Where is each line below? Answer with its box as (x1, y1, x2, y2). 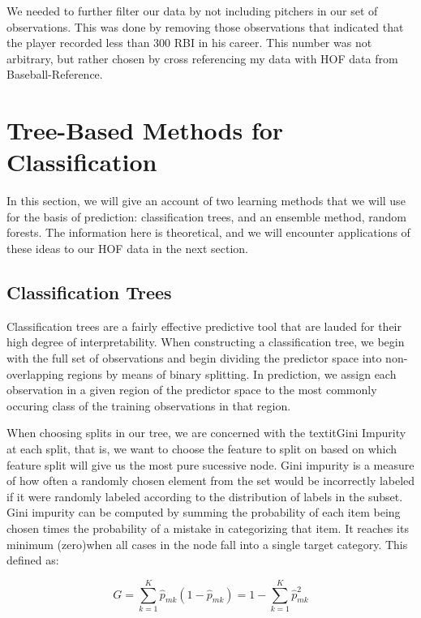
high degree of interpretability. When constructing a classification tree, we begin (6, 333, 405, 350)
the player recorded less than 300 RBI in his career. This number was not (6, 34, 372, 51)
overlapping (6, 365, 64, 382)
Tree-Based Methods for (6, 114, 284, 147)
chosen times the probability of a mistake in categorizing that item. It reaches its (6, 519, 409, 536)
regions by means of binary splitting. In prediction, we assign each (67, 365, 397, 382)
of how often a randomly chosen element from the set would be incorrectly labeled (6, 472, 415, 489)
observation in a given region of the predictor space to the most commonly (6, 381, 377, 398)
